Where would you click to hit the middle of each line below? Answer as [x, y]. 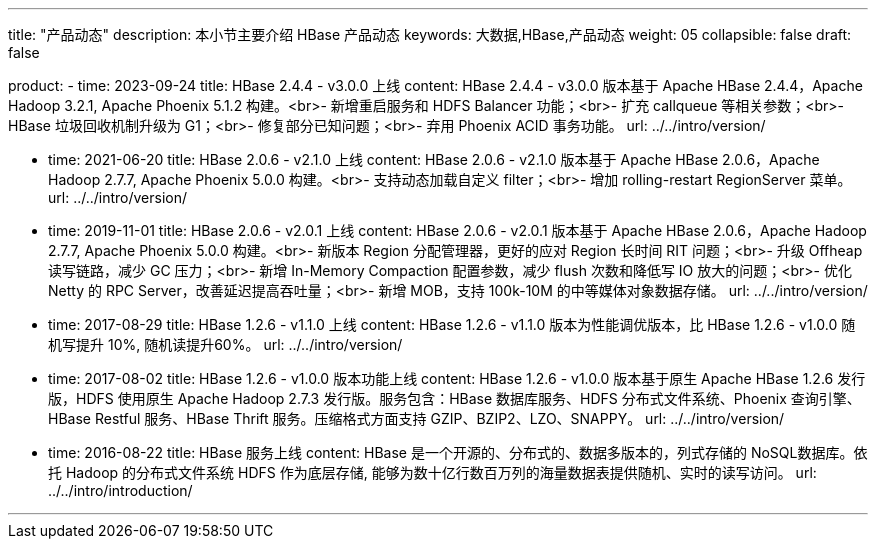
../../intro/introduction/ [120, 490]
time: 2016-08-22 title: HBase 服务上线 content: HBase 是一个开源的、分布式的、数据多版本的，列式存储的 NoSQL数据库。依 [458, 452]
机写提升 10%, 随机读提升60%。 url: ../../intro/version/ [225, 344]
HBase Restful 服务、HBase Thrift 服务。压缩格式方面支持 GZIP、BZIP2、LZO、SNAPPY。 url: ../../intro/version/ [416, 418]
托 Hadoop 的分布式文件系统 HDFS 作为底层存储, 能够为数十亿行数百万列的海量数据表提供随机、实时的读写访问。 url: [432, 472]
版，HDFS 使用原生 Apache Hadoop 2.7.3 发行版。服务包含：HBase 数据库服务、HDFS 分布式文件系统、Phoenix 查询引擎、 [454, 398]
